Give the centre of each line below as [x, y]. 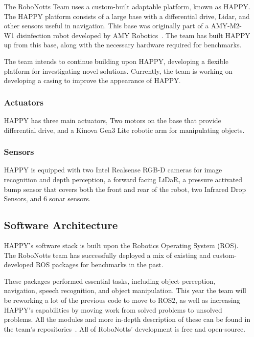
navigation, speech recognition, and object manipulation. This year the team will [125, 290]
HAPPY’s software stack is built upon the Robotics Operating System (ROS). [121, 245]
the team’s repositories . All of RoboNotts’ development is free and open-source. [125, 328]
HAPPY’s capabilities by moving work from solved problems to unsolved [113, 309]
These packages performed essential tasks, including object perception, [110, 281]
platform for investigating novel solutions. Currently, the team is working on [118, 71]
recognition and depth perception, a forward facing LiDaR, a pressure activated [123, 179]
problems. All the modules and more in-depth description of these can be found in [127, 319]
